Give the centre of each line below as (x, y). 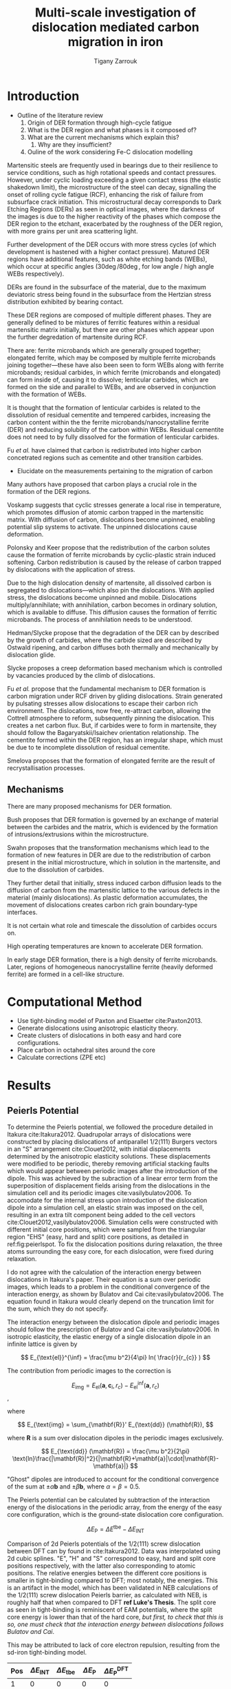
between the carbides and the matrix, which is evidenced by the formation (112, 827)
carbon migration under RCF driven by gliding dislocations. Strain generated (115, 696)
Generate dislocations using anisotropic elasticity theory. (98, 1028)
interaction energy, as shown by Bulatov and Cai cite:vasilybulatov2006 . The (115, 1294)
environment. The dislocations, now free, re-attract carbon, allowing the (109, 710)
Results (29, 1085)
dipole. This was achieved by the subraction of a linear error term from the (112, 1179)
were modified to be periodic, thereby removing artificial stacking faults (108, 1164)
